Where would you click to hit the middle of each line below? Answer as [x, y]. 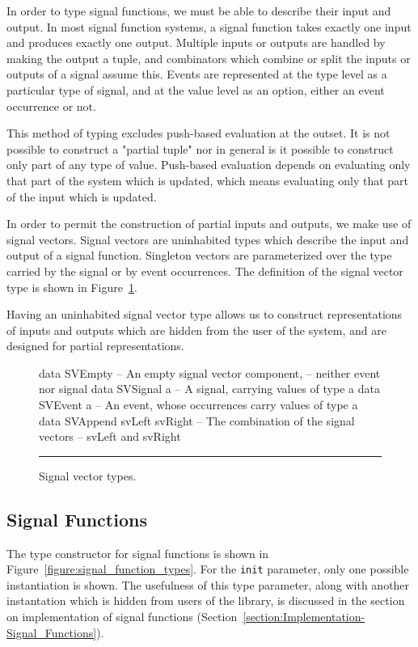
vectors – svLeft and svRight [110, 436]
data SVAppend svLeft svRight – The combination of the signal [197, 420]
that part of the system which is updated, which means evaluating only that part [208, 180]
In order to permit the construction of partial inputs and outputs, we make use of [209, 224]
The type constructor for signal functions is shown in [138, 553]
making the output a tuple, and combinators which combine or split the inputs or [209, 58]
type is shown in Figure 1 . [72, 287]
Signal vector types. [88, 475]
